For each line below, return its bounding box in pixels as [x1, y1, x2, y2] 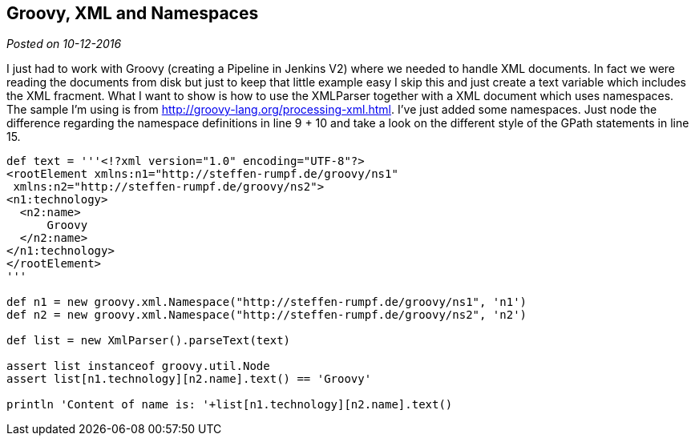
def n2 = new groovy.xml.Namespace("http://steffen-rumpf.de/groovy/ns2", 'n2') [6, 308, 527, 322]
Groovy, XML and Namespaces [6, 3, 259, 23]
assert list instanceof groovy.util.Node [6, 360, 270, 373]
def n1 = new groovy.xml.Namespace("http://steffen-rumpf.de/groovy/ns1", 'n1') [6, 295, 527, 309]
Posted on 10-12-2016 [6, 37, 122, 51]
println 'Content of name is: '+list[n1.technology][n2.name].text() [6, 398, 453, 412]
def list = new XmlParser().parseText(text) [6, 334, 291, 348]
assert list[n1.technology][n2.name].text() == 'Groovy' [6, 372, 372, 386]
